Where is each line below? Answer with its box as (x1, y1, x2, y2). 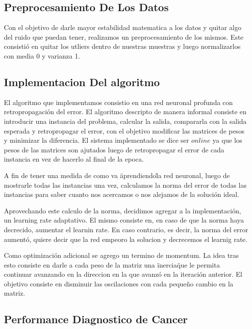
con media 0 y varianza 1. (4, 50, 80, 60)
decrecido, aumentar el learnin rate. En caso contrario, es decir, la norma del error (4, 224, 248, 234)
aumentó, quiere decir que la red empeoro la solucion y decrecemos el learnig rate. (4, 234, 248, 244)
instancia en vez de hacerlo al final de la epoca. (4, 154, 144, 164)
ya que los (212, 135, 242, 145)
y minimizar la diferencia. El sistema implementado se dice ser (4, 135, 189, 145)
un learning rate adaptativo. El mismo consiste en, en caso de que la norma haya (4, 215, 244, 225)
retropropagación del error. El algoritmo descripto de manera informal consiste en (4, 106, 247, 117)
